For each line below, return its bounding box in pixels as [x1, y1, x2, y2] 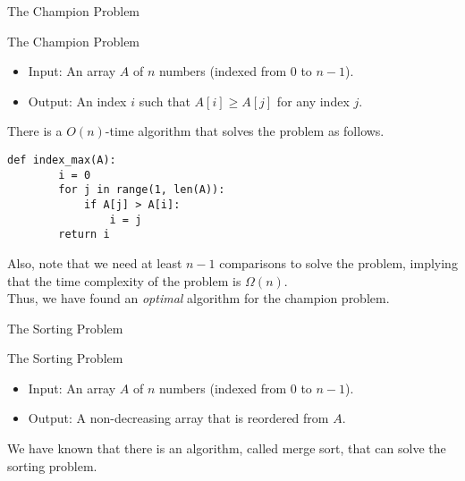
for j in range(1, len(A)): [58, 183, 225, 197]
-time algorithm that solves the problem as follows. [105, 122, 385, 140]
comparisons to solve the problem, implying [219, 253, 458, 272]
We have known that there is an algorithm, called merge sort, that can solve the [7, 439, 446, 458]
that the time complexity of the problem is [7, 271, 241, 290]
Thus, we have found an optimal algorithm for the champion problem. [7, 289, 390, 308]
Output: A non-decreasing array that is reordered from [28, 409, 329, 427]
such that [139, 91, 190, 110]
